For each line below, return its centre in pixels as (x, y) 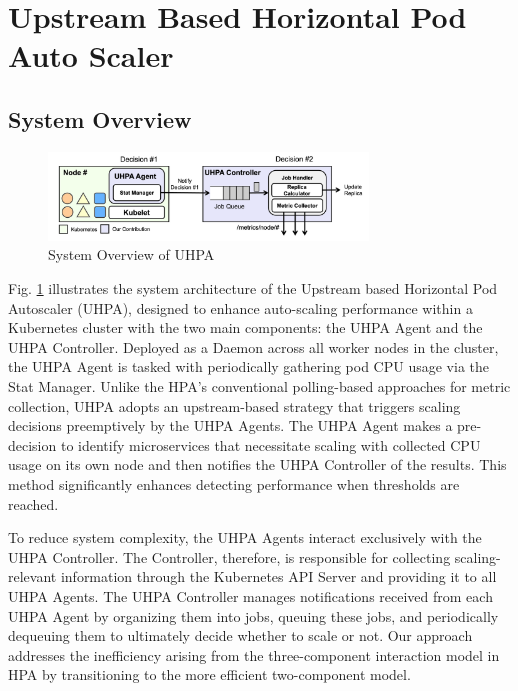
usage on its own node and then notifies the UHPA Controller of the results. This (257, 464)
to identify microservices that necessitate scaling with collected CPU (270, 444)
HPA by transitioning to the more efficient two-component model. (209, 674)
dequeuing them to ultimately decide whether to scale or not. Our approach (240, 635)
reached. (33, 503)
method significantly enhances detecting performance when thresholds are (234, 483)
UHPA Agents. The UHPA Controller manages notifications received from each (250, 595)
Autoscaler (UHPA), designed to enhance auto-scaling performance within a (240, 307)
